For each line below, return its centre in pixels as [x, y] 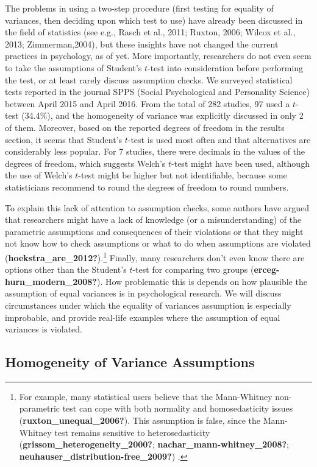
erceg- [267, 269]
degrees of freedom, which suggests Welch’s [85, 163]
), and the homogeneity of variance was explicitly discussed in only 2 [175, 115]
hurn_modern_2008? [51, 281]
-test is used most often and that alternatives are [219, 139]
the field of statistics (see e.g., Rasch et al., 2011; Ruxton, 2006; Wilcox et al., [150, 32]
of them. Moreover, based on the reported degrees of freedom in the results [145, 127]
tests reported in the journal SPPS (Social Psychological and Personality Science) [157, 92]
